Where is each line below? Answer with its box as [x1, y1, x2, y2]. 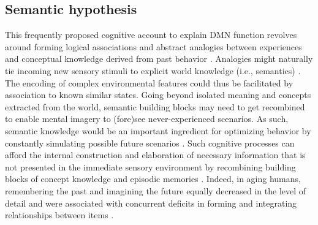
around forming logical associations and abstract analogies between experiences [5, 40, 302, 53]
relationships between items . [5, 208, 114, 221]
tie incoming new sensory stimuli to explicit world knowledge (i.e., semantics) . [5, 64, 301, 77]
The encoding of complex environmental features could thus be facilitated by [5, 76, 293, 89]
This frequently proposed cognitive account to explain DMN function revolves [5, 28, 297, 41]
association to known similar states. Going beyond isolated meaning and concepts [5, 88, 311, 101]
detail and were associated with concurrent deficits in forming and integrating [5, 196, 297, 209]
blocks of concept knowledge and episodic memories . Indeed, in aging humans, [5, 172, 301, 185]
